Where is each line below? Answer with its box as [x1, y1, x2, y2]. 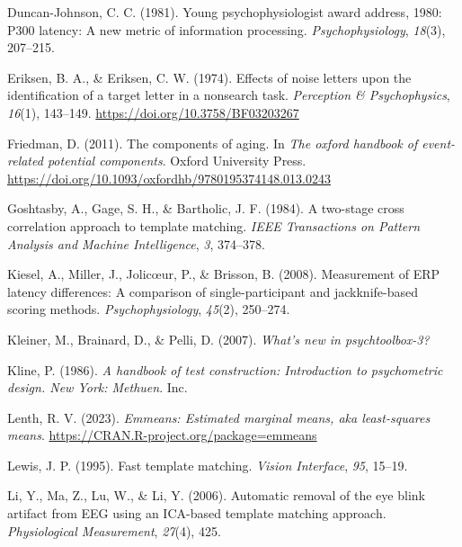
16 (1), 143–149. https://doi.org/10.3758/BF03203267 [7, 103, 299, 121]
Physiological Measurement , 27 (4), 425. [7, 521, 221, 540]
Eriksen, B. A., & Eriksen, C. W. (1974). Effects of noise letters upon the [7, 67, 412, 86]
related [7, 151, 43, 170]
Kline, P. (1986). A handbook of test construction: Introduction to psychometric [7, 360, 443, 379]
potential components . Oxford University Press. [47, 151, 307, 170]
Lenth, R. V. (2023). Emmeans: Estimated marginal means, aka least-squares [7, 408, 431, 426]
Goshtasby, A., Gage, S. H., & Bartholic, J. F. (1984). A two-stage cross [7, 199, 404, 218]
